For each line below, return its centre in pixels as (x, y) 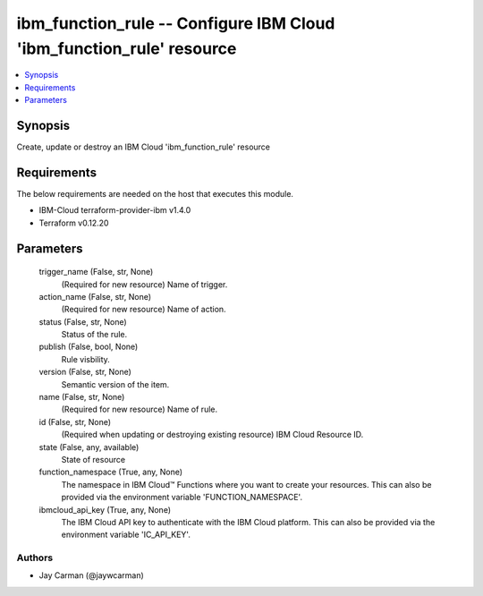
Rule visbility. (86, 359)
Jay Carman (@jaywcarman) (92, 575)
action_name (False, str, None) (95, 296)
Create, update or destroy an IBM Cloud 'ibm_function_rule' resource (143, 147)
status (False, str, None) (83, 321)
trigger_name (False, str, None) (96, 272)
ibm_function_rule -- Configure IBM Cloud (176, 23)
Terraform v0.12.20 (74, 223)
